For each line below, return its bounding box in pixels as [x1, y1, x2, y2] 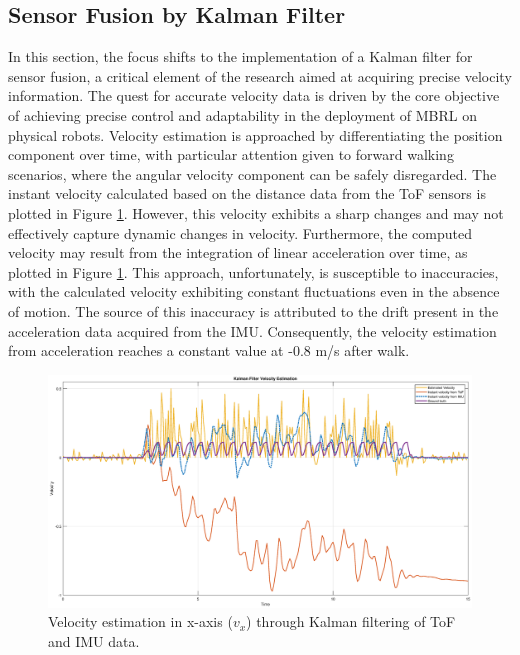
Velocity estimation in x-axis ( [48, 611, 233, 632]
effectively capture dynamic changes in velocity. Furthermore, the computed [8, 222, 472, 243]
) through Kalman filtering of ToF [246, 611, 456, 632]
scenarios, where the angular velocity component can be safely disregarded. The [8, 163, 497, 184]
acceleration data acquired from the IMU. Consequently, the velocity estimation [8, 320, 497, 341]
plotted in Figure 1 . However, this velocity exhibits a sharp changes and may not [8, 202, 504, 223]
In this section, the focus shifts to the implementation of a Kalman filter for [8, 46, 473, 67]
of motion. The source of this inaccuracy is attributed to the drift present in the [8, 300, 499, 321]
